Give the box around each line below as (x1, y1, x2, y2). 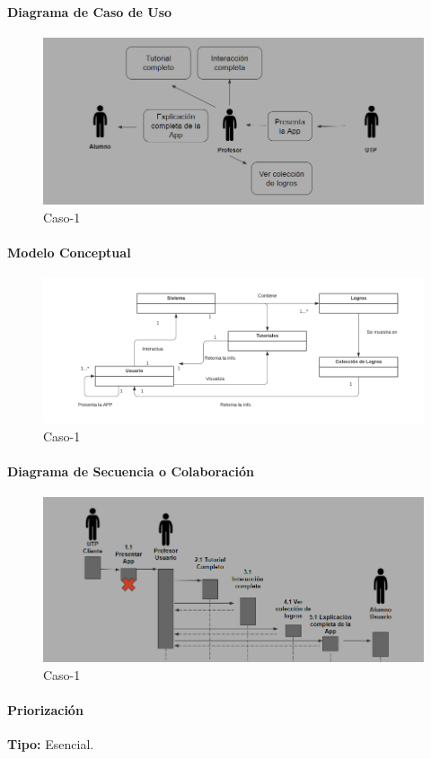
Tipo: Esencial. (7, 735, 94, 754)
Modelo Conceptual (7, 242, 131, 261)
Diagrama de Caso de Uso (7, 2, 172, 21)
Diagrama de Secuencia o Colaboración (7, 461, 254, 480)
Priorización (7, 700, 84, 719)
